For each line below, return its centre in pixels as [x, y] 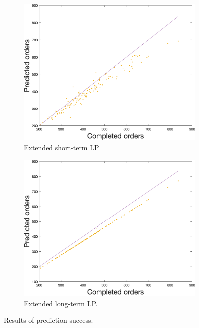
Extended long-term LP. [61, 303]
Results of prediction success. [49, 320]
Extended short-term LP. [62, 148]
